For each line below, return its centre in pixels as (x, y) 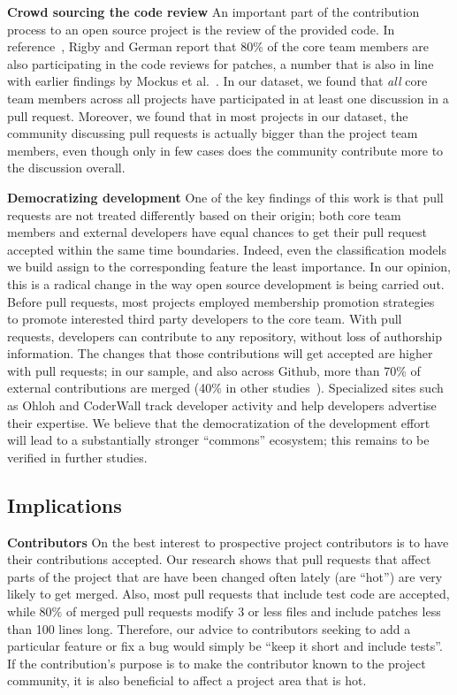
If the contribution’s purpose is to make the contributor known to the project (217, 663)
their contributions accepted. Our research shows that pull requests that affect (219, 559)
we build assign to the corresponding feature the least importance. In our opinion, (229, 267)
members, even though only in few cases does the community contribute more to (225, 150)
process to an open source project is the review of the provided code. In (201, 29)
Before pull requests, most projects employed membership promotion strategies (221, 301)
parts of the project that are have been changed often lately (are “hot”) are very (225, 576)
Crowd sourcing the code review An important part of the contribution (213, 11)
